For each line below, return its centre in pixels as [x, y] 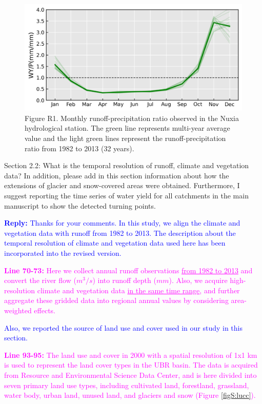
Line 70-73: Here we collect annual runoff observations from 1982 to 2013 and [128, 270]
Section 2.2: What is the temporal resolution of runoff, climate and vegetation [127, 165]
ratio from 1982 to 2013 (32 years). [79, 148]
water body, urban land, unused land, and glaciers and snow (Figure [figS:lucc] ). [130, 395]
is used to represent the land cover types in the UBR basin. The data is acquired [131, 365]
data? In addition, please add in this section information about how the [117, 175]
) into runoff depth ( [124, 280]
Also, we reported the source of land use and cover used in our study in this [123, 327]
